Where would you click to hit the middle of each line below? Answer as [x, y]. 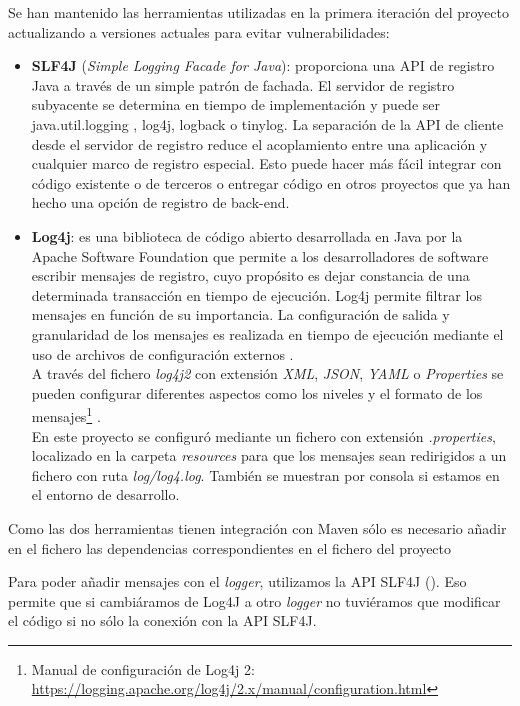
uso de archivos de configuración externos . [162, 353]
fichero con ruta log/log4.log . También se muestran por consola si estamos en [265, 474]
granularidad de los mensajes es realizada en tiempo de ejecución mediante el [267, 333]
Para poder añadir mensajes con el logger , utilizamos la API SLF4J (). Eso [237, 581]
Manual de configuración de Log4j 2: [143, 668]
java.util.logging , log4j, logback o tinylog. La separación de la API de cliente [267, 123]
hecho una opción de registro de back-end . [160, 202]
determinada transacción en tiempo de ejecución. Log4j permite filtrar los [256, 294]
